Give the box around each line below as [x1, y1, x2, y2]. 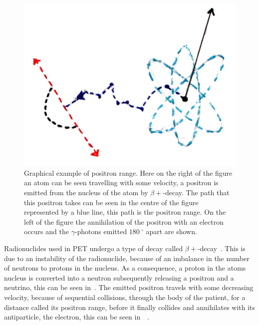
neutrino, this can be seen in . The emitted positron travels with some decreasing [4, 282, 254, 293]
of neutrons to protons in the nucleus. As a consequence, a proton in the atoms [4, 263, 246, 273]
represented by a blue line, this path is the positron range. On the [24, 207, 226, 217]
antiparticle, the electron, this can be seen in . [4, 312, 150, 322]
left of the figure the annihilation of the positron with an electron [24, 216, 224, 227]
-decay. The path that [163, 187, 230, 198]
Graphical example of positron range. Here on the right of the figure [24, 167, 233, 178]
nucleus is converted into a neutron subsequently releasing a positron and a [4, 272, 234, 283]
